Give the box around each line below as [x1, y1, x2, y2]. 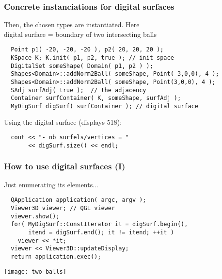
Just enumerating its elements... [4, 179, 98, 189]
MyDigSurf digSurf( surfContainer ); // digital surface [11, 103, 198, 110]
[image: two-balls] [4, 268, 66, 275]
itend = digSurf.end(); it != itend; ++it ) [28, 229, 174, 236]
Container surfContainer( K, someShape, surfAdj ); [11, 95, 181, 102]
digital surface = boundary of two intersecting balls [4, 29, 157, 39]
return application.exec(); [11, 253, 101, 260]
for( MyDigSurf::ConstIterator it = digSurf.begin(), [11, 221, 188, 228]
